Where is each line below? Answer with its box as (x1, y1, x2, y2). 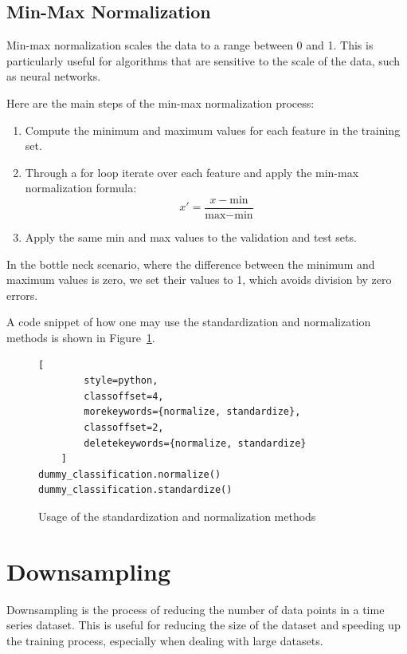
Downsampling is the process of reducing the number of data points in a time (6, 601, 385, 617)
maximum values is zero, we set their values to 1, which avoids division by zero (6, 271, 392, 288)
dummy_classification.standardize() (38, 484, 233, 496)
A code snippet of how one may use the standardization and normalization (6, 313, 371, 330)
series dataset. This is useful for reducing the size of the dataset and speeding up (6, 617, 401, 633)
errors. (6, 286, 38, 303)
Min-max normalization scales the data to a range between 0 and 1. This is (6, 37, 374, 53)
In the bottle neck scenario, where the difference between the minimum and (6, 255, 375, 272)
